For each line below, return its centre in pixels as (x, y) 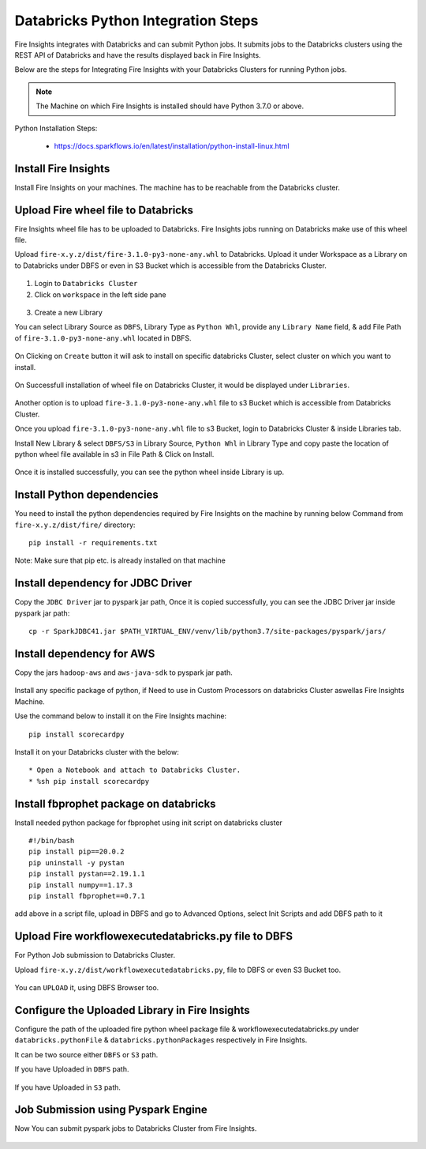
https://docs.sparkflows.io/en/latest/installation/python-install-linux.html (172, 145)
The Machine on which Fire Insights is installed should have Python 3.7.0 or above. (170, 106)
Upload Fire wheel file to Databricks (104, 210)
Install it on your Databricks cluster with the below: (97, 752)
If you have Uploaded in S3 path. (68, 1087)
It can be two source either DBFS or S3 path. (86, 1054)
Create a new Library (68, 313)
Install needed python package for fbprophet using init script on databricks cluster (149, 823)
